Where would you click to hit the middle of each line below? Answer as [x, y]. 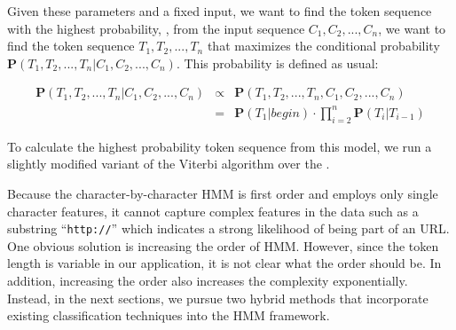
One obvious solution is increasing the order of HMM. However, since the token [223, 245]
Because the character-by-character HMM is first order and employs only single [223, 193]
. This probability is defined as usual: [277, 63]
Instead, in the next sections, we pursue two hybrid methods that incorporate [218, 298]
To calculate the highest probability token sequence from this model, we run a [220, 146]
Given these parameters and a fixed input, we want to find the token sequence [220, 11]
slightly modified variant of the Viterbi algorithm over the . [169, 164]
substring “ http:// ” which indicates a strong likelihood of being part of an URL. [228, 228]
